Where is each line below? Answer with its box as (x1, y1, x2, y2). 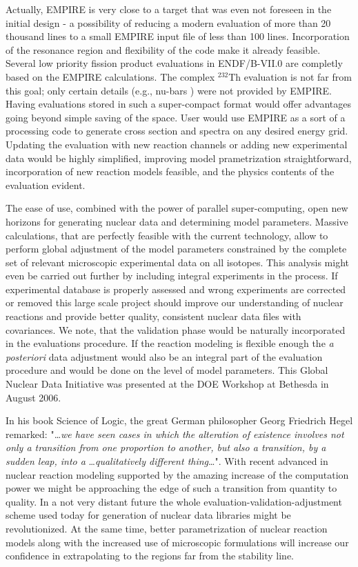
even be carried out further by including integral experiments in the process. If (6, 268, 338, 283)
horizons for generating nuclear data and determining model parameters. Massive (6, 214, 348, 228)
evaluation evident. (6, 177, 86, 192)
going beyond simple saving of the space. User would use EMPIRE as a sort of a (6, 110, 346, 124)
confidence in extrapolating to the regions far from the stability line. (6, 548, 295, 563)
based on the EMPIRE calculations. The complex (6, 69, 215, 83)
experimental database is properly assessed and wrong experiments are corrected (6, 281, 346, 296)
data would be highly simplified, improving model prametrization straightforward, (6, 150, 352, 165)
